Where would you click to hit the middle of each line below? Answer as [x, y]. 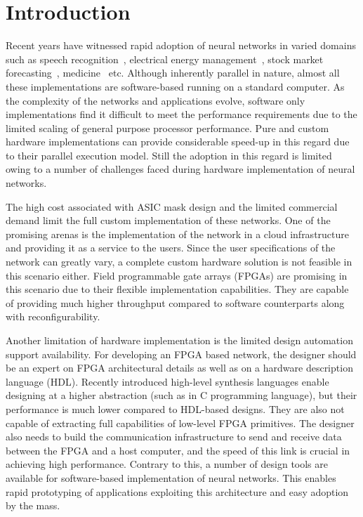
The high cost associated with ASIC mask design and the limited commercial [172, 206]
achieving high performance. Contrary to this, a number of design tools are [167, 464]
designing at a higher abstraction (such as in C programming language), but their [181, 395]
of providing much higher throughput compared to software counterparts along [175, 302]
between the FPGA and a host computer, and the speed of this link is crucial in [178, 450]
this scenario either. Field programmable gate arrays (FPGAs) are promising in [177, 275]
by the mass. [33, 505]
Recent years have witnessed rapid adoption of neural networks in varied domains [181, 45]
